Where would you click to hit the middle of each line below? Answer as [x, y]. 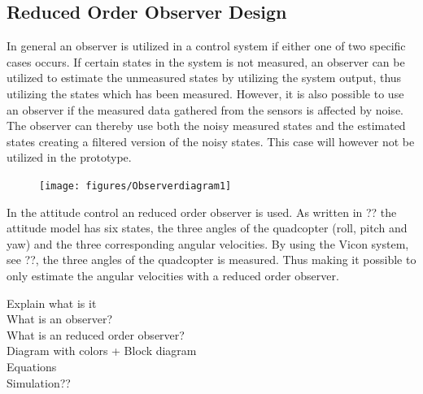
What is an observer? [60, 319]
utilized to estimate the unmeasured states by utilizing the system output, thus [204, 78]
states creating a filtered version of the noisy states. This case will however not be [211, 141]
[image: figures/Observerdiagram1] [135, 186]
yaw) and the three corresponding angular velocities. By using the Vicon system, [208, 243]
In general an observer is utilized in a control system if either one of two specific [206, 46]
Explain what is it [52, 303]
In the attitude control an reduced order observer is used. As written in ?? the [202, 212]
